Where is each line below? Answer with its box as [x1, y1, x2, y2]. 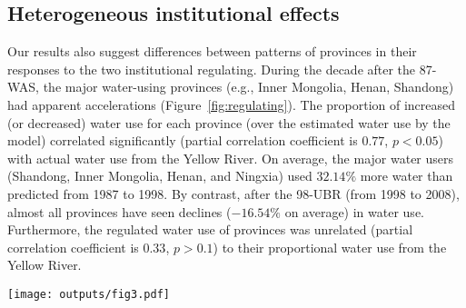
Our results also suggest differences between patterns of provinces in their [7, 42, 417, 61]
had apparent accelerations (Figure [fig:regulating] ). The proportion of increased [7, 94, 456, 114]
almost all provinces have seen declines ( [7, 202, 232, 221]
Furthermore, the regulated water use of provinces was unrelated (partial [7, 220, 413, 239]
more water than [360, 166, 453, 185]
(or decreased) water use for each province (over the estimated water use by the [7, 113, 451, 132]
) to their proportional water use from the [213, 237, 447, 256]
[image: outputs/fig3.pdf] [7, 287, 170, 301]
